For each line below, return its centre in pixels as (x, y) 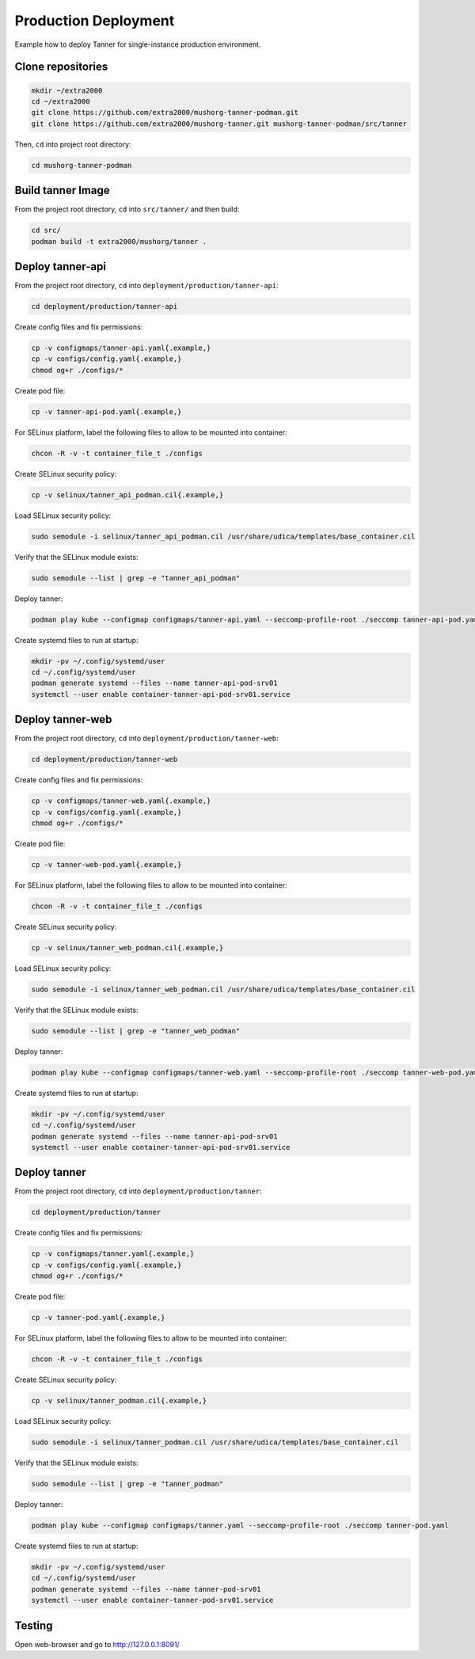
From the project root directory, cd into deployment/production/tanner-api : (146, 286)
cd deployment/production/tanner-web (104, 759)
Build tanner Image (62, 190)
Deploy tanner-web (63, 719)
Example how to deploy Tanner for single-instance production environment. (138, 44)
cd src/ (46, 230)
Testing (34, 1625)
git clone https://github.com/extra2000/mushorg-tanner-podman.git (165, 112)
